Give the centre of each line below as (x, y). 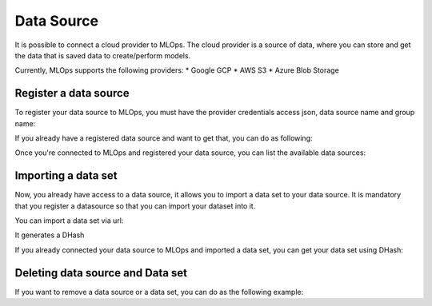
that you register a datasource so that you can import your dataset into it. (135, 206)
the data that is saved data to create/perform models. (103, 55)
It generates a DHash (50, 235)
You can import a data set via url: (69, 221)
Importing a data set (66, 176)
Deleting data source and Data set (101, 273)
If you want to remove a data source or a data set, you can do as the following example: (159, 292)
